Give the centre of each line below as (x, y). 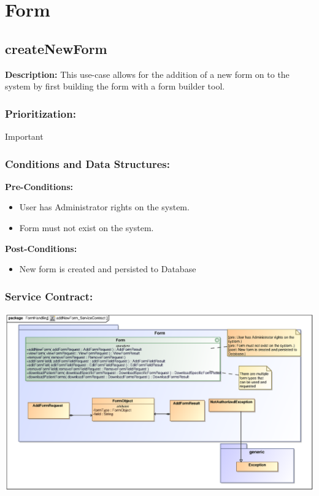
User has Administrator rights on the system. (104, 207)
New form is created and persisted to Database (108, 269)
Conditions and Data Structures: (87, 163)
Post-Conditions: (41, 248)
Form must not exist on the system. (86, 227)
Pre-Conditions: (39, 186)
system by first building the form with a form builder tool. (115, 86)
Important (24, 136)
